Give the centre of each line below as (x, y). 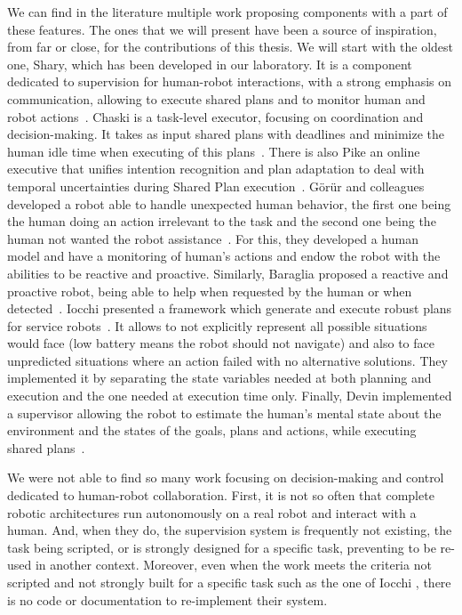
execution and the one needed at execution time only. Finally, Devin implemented (230, 396)
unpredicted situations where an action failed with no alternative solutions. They (227, 360)
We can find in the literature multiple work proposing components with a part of (227, 12)
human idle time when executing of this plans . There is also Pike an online (214, 151)
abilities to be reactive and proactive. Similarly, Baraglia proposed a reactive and (228, 273)
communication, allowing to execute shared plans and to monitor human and (216, 98)
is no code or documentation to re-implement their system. (167, 599)
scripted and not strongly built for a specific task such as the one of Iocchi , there (229, 582)
